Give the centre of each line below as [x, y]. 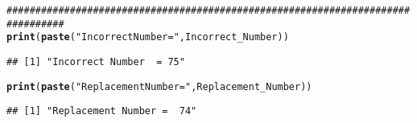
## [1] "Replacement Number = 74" [102, 111]
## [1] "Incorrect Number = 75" [96, 61]
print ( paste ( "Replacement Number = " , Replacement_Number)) [159, 86]
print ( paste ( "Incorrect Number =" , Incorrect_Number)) [148, 37]
